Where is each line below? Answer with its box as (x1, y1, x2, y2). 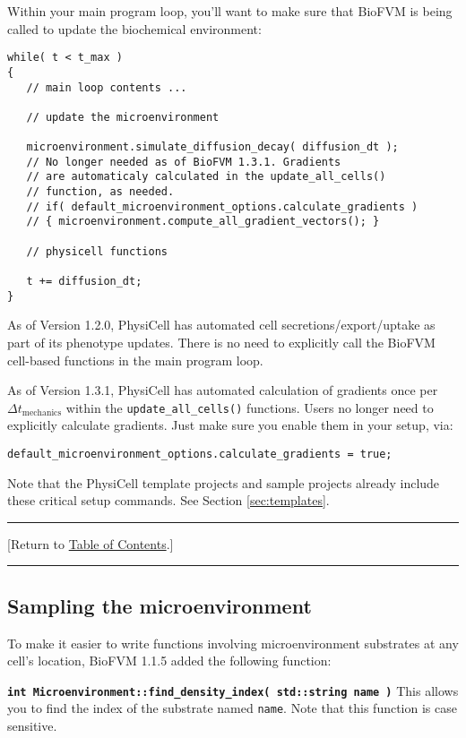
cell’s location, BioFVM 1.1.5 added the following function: (7, 651, 332, 670)
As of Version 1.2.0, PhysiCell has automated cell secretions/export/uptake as (7, 315, 436, 334)
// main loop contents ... (26, 81, 187, 94)
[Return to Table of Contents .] (7, 534, 174, 553)
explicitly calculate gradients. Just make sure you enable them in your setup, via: (7, 416, 453, 434)
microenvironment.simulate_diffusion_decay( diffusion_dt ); (26, 141, 399, 154)
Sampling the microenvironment (7, 591, 312, 619)
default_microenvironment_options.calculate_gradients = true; (7, 447, 393, 460)
